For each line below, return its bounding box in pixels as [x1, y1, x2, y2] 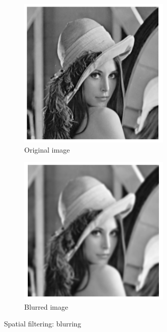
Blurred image [24, 301, 68, 312]
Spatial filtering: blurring [4, 318, 81, 329]
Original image [24, 144, 70, 155]
